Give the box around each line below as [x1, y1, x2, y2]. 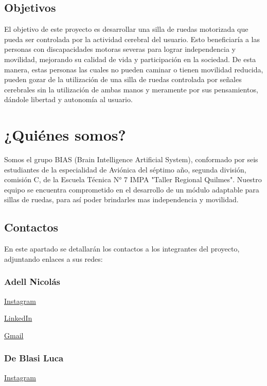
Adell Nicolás [4, 275, 60, 288]
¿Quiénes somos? [4, 124, 126, 145]
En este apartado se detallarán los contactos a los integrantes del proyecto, [4, 243, 240, 254]
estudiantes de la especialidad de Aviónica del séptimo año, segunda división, [4, 164, 246, 175]
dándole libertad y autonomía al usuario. [4, 94, 133, 105]
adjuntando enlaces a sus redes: [4, 253, 103, 264]
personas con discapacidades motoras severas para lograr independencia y [4, 44, 236, 54]
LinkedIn [4, 313, 32, 323]
